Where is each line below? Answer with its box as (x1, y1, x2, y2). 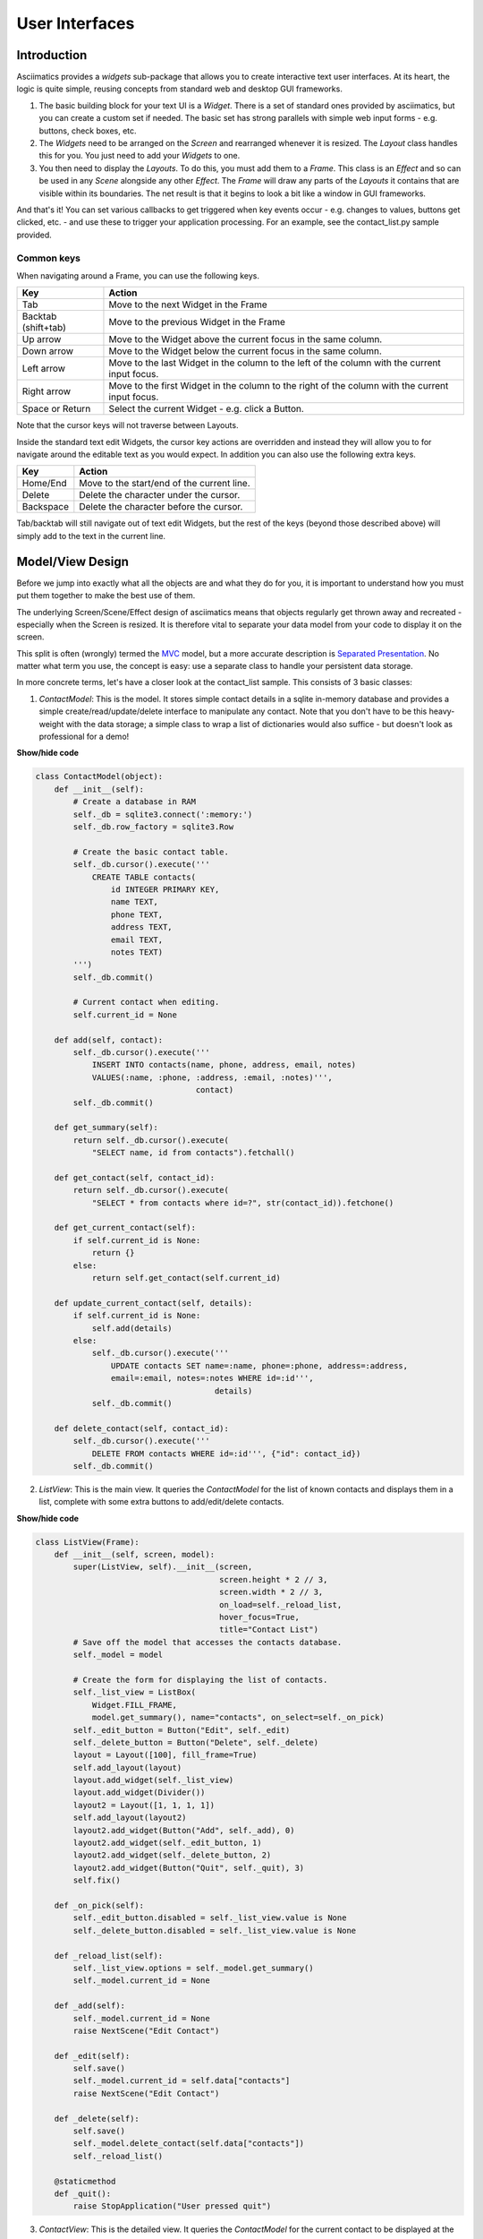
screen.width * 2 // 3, (219, 1587, 324, 1598)
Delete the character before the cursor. (79, 501, 243, 513)
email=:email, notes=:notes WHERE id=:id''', (110, 1373, 314, 1384)
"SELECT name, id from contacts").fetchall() (91, 1147, 295, 1158)
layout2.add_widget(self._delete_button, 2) (72, 1850, 272, 1860)
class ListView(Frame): (35, 1537, 140, 1547)
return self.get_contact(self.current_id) (91, 1273, 281, 1283)
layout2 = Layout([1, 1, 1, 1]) (72, 1800, 215, 1810)
